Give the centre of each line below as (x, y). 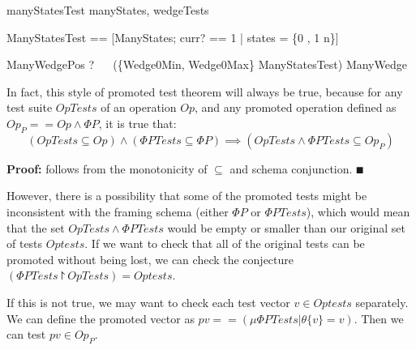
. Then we (379, 318)
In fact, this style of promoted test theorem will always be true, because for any (205, 91)
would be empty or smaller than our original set (287, 227)
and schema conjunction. (291, 168)
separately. (382, 302)
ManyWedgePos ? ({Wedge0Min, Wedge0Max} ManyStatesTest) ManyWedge (207, 64)
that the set (36, 227)
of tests (25, 243)
